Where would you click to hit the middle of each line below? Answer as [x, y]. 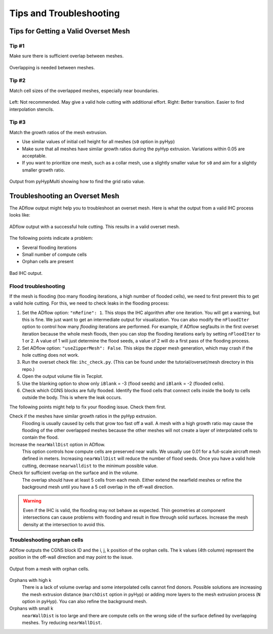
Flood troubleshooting [37, 286]
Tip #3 [17, 122]
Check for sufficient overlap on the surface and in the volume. [74, 473]
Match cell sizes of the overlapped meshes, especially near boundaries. [84, 91]
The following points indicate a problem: [51, 238]
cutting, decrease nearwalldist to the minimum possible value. [90, 466]
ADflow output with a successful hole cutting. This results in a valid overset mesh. [95, 226]
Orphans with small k [31, 608]
